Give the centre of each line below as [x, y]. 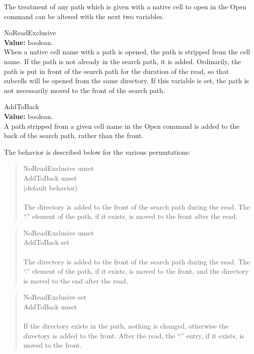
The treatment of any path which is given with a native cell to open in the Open [125, 6]
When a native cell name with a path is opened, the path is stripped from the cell [127, 52]
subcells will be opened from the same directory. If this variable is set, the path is [127, 81]
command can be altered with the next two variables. [84, 16]
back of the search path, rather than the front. [74, 135]
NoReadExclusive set [55, 297]
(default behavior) [51, 187]
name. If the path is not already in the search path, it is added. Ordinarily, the [123, 61]
